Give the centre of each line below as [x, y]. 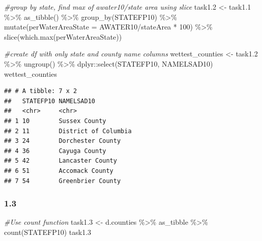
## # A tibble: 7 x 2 [41, 91]
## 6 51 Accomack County [59, 171]
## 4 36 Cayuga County [55, 151]
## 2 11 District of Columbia [68, 131]
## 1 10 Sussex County [55, 121]
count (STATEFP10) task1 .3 [48, 232]
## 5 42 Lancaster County [61, 161]
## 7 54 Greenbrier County [63, 181]
